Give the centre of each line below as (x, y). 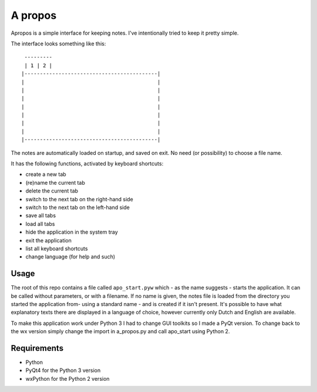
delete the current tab (52, 191)
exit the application (48, 240)
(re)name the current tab (55, 182)
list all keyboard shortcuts (57, 248)
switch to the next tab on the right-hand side (79, 199)
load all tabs (40, 224)
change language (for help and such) (70, 257)
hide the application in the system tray (72, 232)
